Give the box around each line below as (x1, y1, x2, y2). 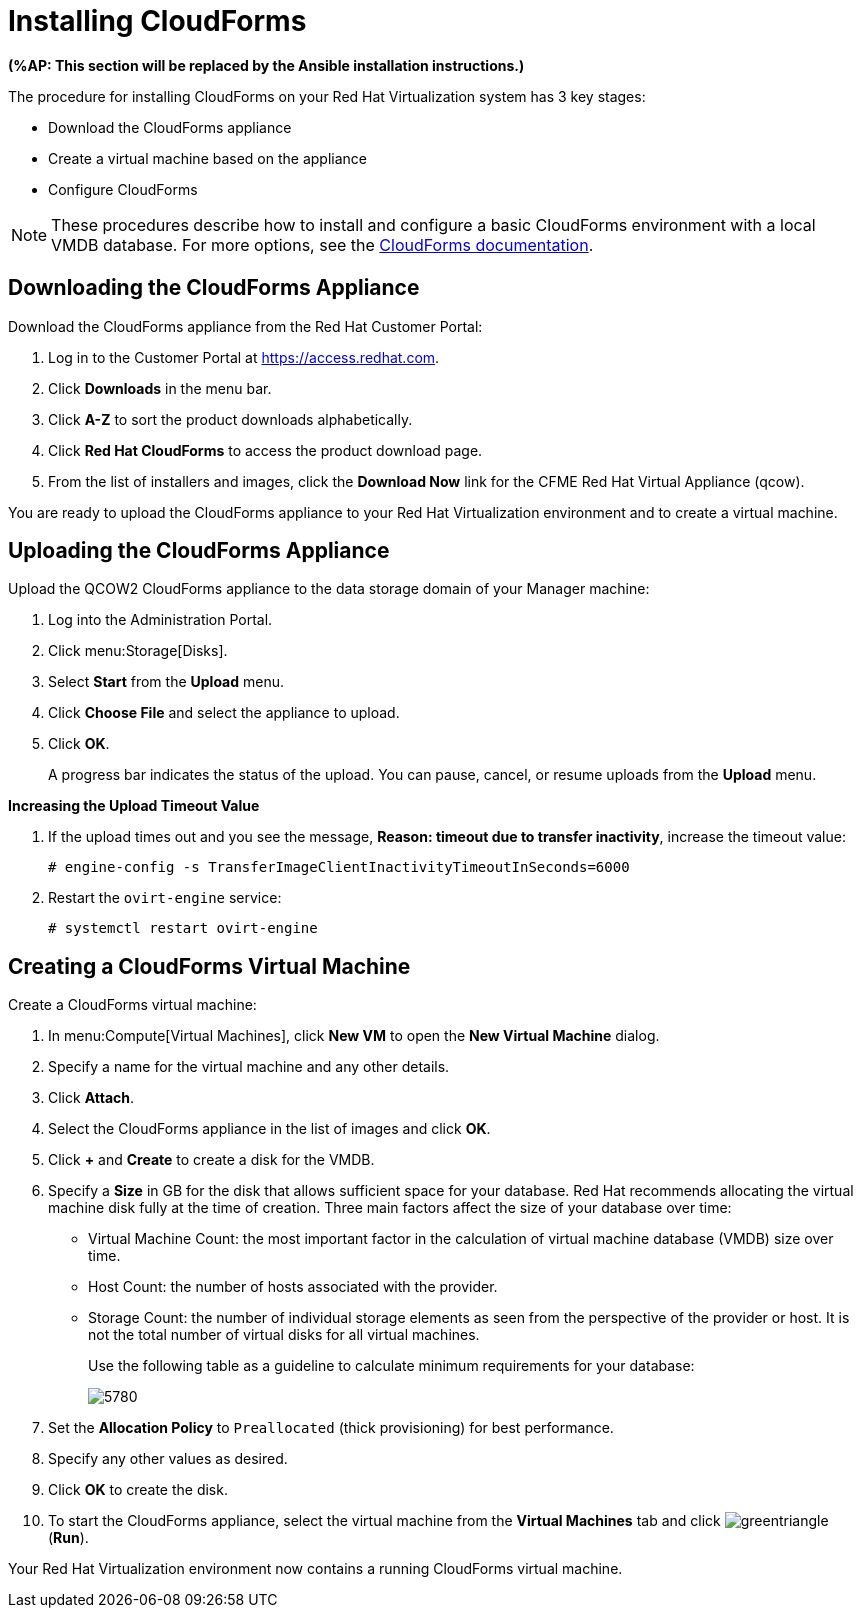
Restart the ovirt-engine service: (48, 889, 282, 907)
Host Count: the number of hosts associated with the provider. (88, 1278, 498, 1296)
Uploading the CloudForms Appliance (8, 538, 390, 564)
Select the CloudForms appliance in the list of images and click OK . (48, 1120, 491, 1138)
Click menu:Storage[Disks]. (48, 642, 228, 660)
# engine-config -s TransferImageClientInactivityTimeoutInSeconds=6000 (48, 859, 630, 876)
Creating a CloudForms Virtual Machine (8, 953, 411, 979)
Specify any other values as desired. (48, 1450, 288, 1468)
